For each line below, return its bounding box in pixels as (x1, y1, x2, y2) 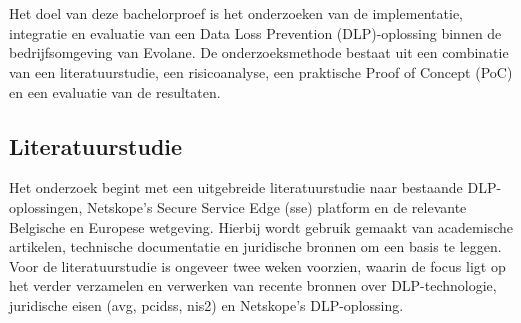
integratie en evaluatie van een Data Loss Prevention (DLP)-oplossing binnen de (9, 22, 502, 43)
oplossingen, (9, 196, 83, 217)
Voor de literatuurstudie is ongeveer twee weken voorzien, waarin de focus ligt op (9, 255, 506, 276)
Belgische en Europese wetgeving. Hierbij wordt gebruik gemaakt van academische (9, 216, 513, 237)
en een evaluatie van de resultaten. (9, 81, 221, 102)
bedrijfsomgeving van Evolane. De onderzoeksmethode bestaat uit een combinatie (9, 42, 509, 63)
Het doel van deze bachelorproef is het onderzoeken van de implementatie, (9, 3, 463, 24)
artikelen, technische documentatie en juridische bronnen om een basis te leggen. (9, 236, 502, 257)
